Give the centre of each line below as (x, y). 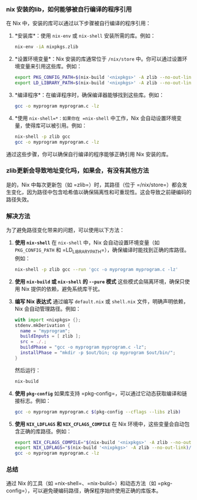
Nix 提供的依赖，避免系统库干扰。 (62, 289)
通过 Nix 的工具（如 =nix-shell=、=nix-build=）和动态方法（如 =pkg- (89, 484)
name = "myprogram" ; (45, 331)
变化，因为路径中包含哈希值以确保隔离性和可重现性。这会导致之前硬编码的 (101, 192)
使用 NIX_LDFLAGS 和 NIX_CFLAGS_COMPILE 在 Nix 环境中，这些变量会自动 (99, 424)
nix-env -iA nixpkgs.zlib (46, 47)
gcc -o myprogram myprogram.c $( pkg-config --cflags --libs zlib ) (98, 412)
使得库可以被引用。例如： (56, 125)
